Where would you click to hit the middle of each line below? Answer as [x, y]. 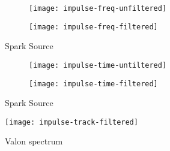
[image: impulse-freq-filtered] [93, 27]
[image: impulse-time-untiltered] [98, 65]
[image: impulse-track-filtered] [71, 122]
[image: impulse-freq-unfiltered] [98, 8]
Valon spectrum [34, 141]
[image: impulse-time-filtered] [93, 84]
